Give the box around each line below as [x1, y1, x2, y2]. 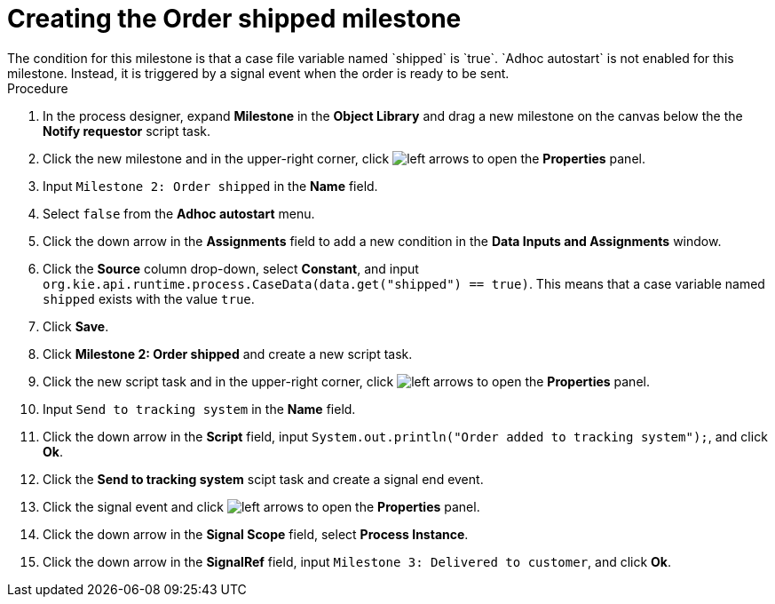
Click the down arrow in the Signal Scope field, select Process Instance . [43, 526, 469, 542]
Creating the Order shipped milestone [7, 4, 462, 34]
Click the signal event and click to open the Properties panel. [43, 498, 480, 514]
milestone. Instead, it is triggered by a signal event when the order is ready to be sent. [7, 65, 510, 81]
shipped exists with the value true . [43, 290, 255, 306]
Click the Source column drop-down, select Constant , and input [43, 260, 419, 276]
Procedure [7, 80, 68, 96]
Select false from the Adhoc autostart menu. [43, 205, 315, 221]
